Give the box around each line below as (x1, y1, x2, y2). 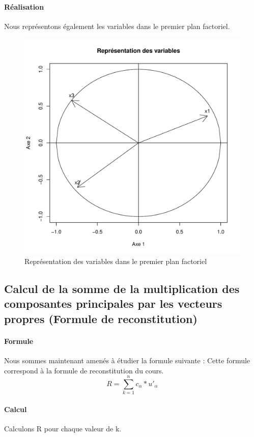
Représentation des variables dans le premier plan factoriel (24, 255, 207, 266)
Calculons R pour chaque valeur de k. (4, 423, 122, 434)
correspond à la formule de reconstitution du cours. (4, 365, 164, 375)
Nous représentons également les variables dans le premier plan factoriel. (4, 20, 230, 31)
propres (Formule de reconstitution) (4, 310, 197, 326)
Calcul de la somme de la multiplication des (4, 280, 240, 296)
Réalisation (4, 1, 44, 12)
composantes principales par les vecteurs (4, 296, 222, 311)
